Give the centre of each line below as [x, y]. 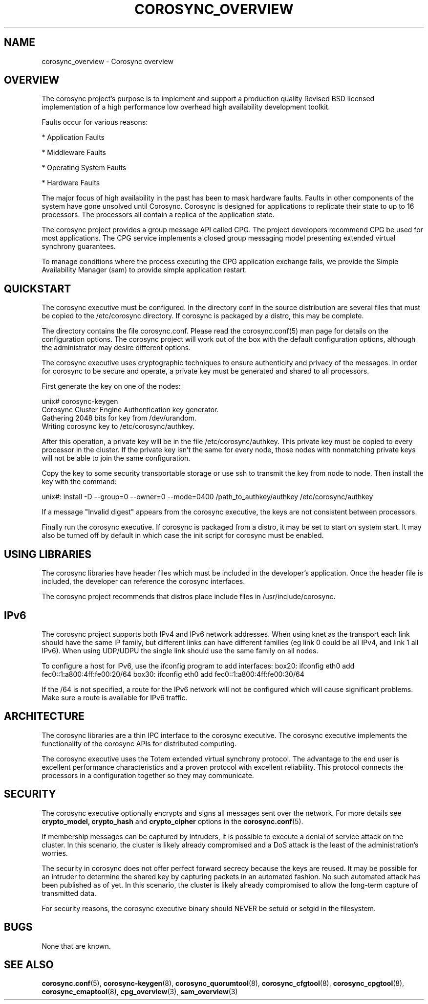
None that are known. [76, 946]
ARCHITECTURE [44, 716]
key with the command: [79, 482]
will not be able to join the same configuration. [116, 458]
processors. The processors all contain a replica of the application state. [158, 215]
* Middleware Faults [74, 153]
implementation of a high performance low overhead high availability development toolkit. [186, 107]
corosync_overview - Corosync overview [107, 61]
